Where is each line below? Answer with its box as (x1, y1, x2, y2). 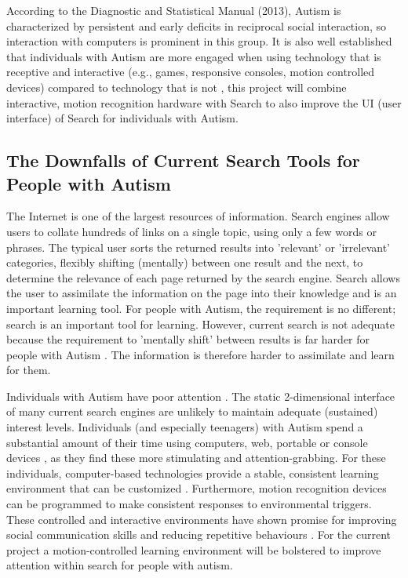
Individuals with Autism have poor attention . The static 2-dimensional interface (6, 387, 395, 404)
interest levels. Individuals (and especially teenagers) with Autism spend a (6, 419, 363, 435)
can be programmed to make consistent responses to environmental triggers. (6, 496, 372, 512)
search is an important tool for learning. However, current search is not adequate (6, 315, 395, 332)
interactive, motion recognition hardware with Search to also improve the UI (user (6, 94, 402, 111)
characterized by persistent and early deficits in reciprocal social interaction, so (6, 17, 387, 34)
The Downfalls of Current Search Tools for (6, 148, 360, 173)
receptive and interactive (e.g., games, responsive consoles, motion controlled (6, 64, 375, 80)
